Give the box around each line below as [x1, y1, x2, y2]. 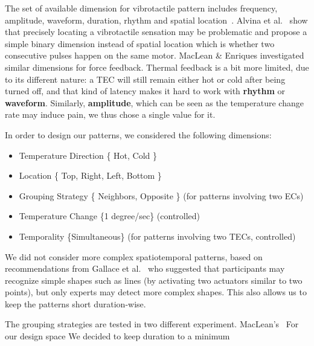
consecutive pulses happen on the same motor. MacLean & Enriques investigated [5, 49, 304, 62]
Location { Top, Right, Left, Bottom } [19, 169, 162, 182]
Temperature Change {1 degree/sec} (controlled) [19, 210, 200, 222]
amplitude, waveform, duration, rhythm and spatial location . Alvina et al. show [5, 13, 308, 26]
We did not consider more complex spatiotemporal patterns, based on [5, 250, 263, 263]
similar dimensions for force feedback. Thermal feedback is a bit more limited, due [5, 60, 309, 73]
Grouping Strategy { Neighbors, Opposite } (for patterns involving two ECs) [19, 189, 304, 202]
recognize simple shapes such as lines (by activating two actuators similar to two [5, 274, 303, 286]
